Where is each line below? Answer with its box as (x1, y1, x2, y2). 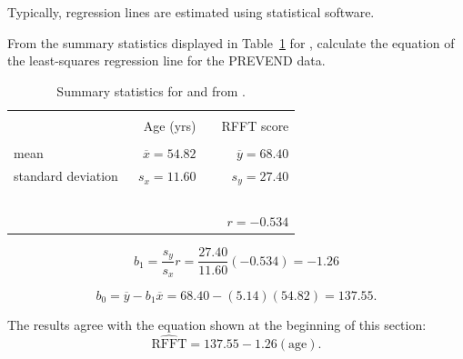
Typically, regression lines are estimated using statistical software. (7, 3, 375, 21)
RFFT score (221, 115, 289, 135)
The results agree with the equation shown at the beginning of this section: (7, 314, 427, 334)
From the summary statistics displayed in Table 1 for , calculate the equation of (7, 33, 455, 52)
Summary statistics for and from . (56, 81, 246, 100)
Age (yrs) (143, 115, 196, 135)
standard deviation (14, 166, 118, 185)
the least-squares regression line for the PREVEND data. (7, 51, 326, 70)
